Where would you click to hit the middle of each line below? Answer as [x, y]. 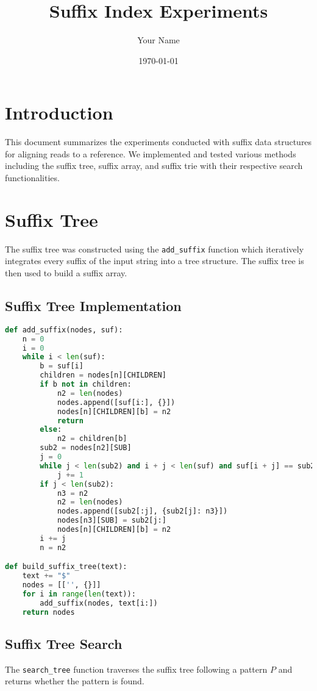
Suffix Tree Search [64, 643]
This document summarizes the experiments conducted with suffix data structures [158, 142]
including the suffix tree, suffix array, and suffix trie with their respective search [154, 166]
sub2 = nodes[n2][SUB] [86, 448]
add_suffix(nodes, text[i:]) [99, 603]
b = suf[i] [62, 366]
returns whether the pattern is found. [75, 681]
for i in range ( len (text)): [79, 594]
